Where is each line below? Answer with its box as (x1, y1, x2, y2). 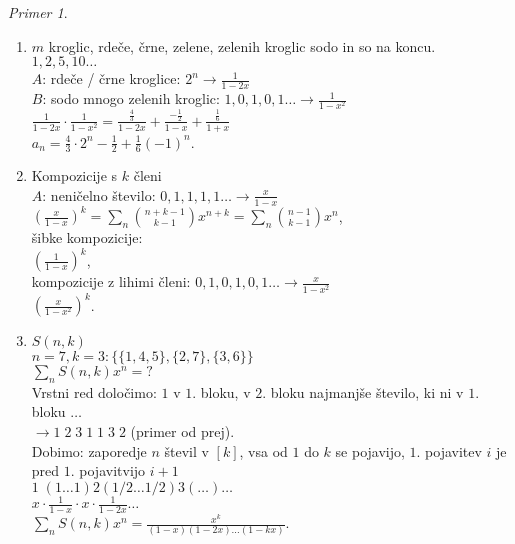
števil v (164, 440, 209, 461)
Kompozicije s (31, 165, 118, 186)
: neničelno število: (42, 184, 156, 205)
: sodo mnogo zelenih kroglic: (42, 88, 220, 109)
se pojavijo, (335, 440, 405, 461)
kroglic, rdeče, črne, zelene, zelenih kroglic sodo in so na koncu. (48, 35, 436, 56)
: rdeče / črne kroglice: (42, 68, 181, 89)
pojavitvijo (79, 460, 146, 481)
